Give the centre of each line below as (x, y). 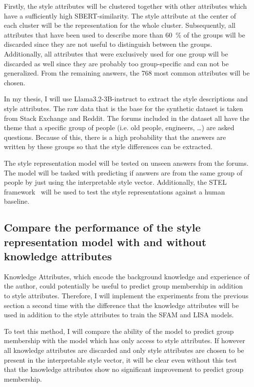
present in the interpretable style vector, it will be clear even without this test (120, 359)
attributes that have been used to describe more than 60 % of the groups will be (125, 34)
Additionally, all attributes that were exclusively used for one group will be (116, 53)
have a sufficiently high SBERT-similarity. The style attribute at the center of (120, 15)
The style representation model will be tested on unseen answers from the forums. (126, 163)
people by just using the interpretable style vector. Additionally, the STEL (115, 182)
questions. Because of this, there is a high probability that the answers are (115, 137)
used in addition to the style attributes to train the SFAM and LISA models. (119, 315)
